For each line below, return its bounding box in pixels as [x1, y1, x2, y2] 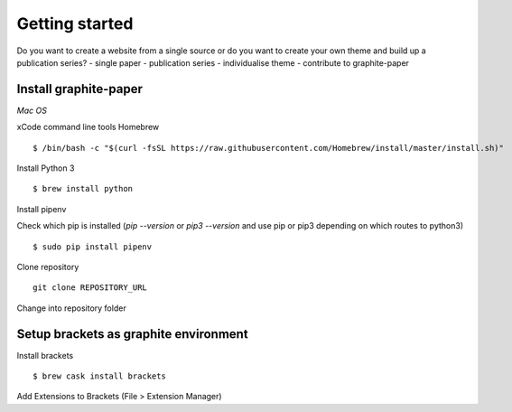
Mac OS [16, 105, 47, 116]
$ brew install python [33, 183, 134, 194]
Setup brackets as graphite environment [16, 326, 248, 342]
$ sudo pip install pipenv [33, 241, 153, 252]
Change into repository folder [16, 303, 126, 314]
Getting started [16, 14, 134, 33]
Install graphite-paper [16, 81, 144, 97]
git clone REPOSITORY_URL [33, 283, 148, 293]
